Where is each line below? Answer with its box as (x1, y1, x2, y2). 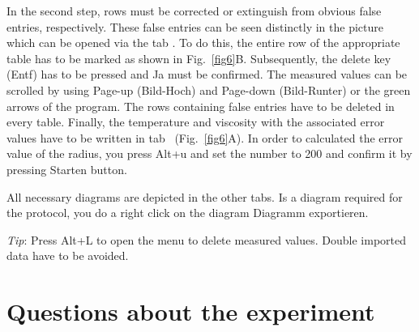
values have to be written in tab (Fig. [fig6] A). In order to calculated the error (6, 129, 403, 146)
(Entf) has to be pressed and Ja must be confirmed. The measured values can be (6, 66, 408, 83)
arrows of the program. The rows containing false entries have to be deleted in (6, 97, 395, 114)
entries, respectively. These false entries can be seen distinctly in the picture (6, 18, 383, 35)
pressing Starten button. (6, 160, 127, 177)
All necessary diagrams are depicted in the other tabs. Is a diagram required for (6, 188, 403, 205)
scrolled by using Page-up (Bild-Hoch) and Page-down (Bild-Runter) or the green (6, 81, 411, 98)
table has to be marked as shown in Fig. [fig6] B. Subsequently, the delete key (6, 49, 391, 66)
